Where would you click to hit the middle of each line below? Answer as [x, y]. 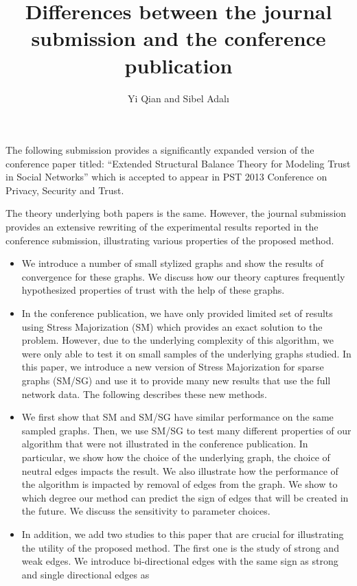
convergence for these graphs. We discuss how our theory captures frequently [183, 276]
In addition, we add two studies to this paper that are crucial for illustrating [183, 534]
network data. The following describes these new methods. [144, 394]
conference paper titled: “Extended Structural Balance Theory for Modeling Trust [178, 163]
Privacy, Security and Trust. [65, 190]
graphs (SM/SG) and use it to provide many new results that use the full [176, 380]
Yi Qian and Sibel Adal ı [178, 98]
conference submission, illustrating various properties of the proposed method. [170, 240]
